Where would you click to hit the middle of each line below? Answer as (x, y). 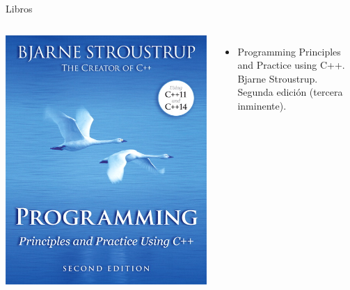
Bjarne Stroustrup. (278, 78)
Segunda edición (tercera (290, 92)
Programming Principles (289, 51)
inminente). (262, 105)
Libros (19, 8)
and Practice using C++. (291, 65)
